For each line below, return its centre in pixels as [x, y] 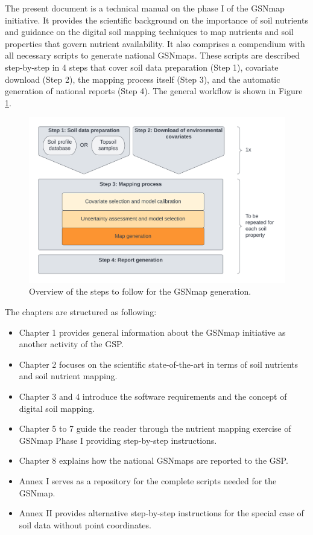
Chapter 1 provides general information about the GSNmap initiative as [152, 332]
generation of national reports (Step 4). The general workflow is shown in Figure [154, 91]
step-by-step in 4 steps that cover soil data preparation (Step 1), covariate [142, 67]
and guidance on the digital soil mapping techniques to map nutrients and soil [149, 32]
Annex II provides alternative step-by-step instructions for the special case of [161, 513]
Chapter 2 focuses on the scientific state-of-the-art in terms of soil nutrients [159, 364]
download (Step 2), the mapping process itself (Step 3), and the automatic [143, 79]
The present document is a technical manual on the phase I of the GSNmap [145, 8]
